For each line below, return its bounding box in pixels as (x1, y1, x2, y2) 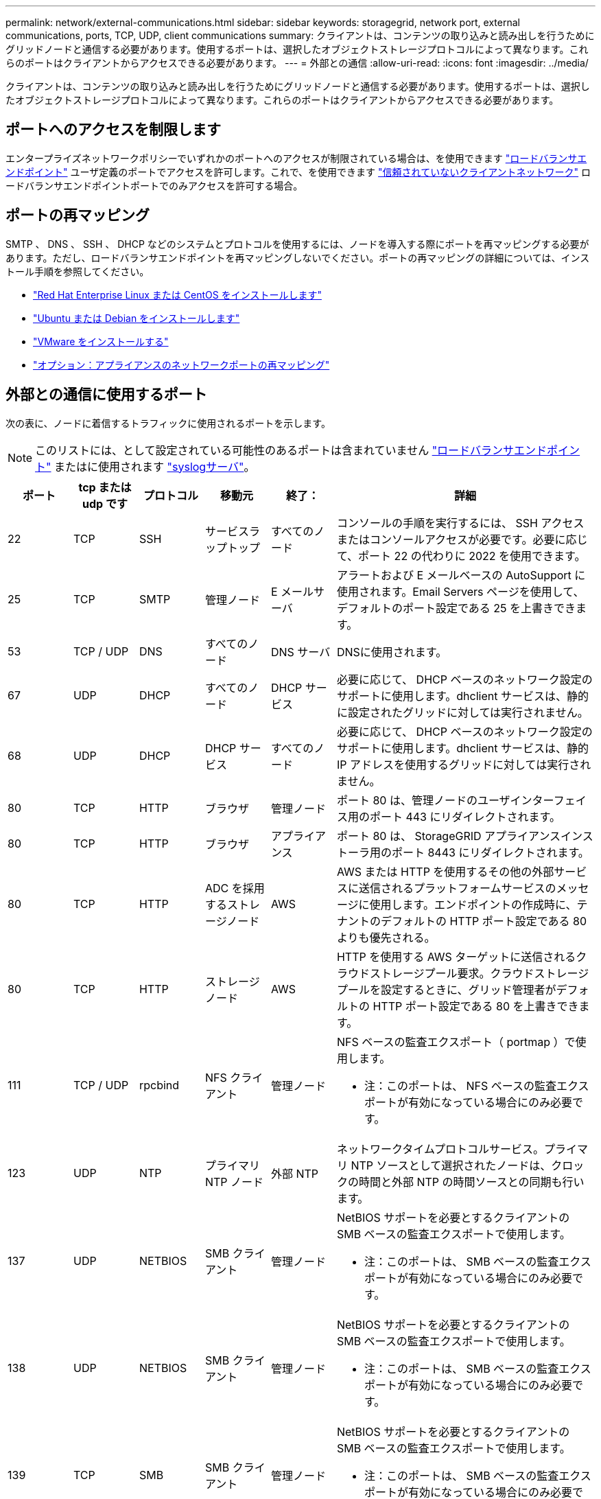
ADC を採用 (204, 881, 265, 895)
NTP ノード (204, 1174, 264, 1189)
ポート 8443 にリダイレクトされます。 (391, 845, 589, 859)
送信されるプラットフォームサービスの (358, 881, 556, 895)
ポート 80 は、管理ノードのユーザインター (336, 793, 554, 807)
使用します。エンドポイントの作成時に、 (369, 897, 577, 911)
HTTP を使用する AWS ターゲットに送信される (336, 949, 576, 964)
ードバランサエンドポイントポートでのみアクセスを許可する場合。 (5, 179, 303, 191)
